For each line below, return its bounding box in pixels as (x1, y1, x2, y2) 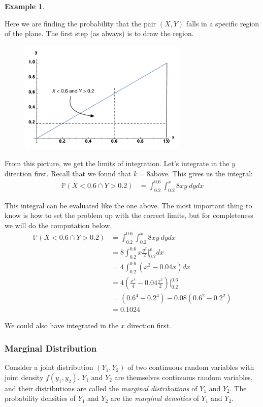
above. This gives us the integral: (150, 168, 253, 178)
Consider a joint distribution (5, 362, 93, 372)
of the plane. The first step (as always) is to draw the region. (5, 28, 194, 39)
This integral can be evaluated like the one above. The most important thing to (5, 200, 252, 210)
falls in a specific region (186, 18, 259, 28)
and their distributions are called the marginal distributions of (5, 383, 198, 393)
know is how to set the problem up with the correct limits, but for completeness (5, 210, 253, 221)
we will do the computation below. (5, 220, 112, 230)
